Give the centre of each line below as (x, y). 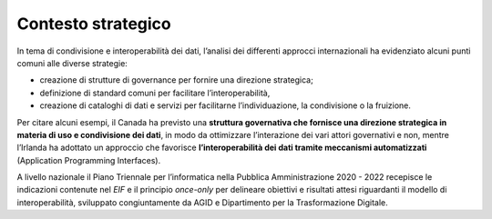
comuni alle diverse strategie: (72, 63)
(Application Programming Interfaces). (89, 160)
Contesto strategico (94, 24)
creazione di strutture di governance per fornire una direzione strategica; (176, 80)
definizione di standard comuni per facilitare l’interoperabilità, (155, 93)
